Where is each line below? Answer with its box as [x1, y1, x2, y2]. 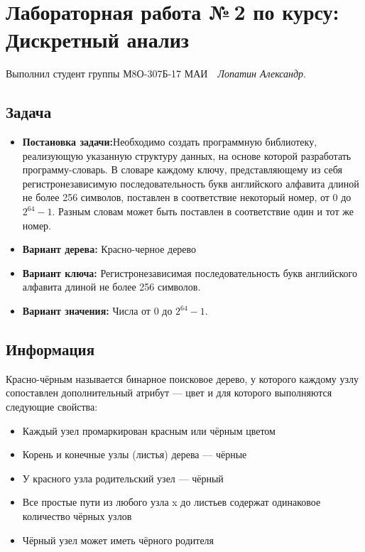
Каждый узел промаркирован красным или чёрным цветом [22, 423, 276, 438]
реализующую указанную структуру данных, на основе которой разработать [22, 148, 352, 163]
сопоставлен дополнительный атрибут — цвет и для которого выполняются [6, 385, 332, 400]
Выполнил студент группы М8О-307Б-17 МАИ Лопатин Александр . [6, 66, 306, 81]
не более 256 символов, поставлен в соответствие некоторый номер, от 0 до [22, 190, 352, 205]
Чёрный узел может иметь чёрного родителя [22, 532, 214, 547]
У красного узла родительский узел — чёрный [22, 470, 224, 485]
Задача [6, 101, 52, 123]
